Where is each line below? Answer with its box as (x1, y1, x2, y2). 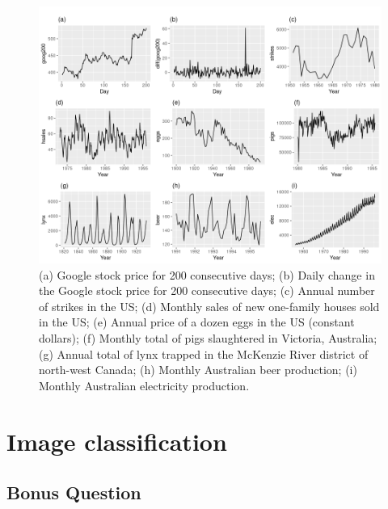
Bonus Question (6, 480, 141, 505)
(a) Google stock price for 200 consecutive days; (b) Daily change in (39, 266, 375, 283)
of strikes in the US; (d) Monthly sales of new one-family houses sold (39, 297, 380, 314)
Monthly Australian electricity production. (39, 376, 250, 393)
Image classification (6, 424, 227, 457)
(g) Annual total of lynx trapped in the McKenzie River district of (39, 345, 369, 362)
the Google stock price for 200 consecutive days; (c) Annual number (39, 282, 375, 299)
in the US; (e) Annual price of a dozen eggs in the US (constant (39, 313, 355, 330)
